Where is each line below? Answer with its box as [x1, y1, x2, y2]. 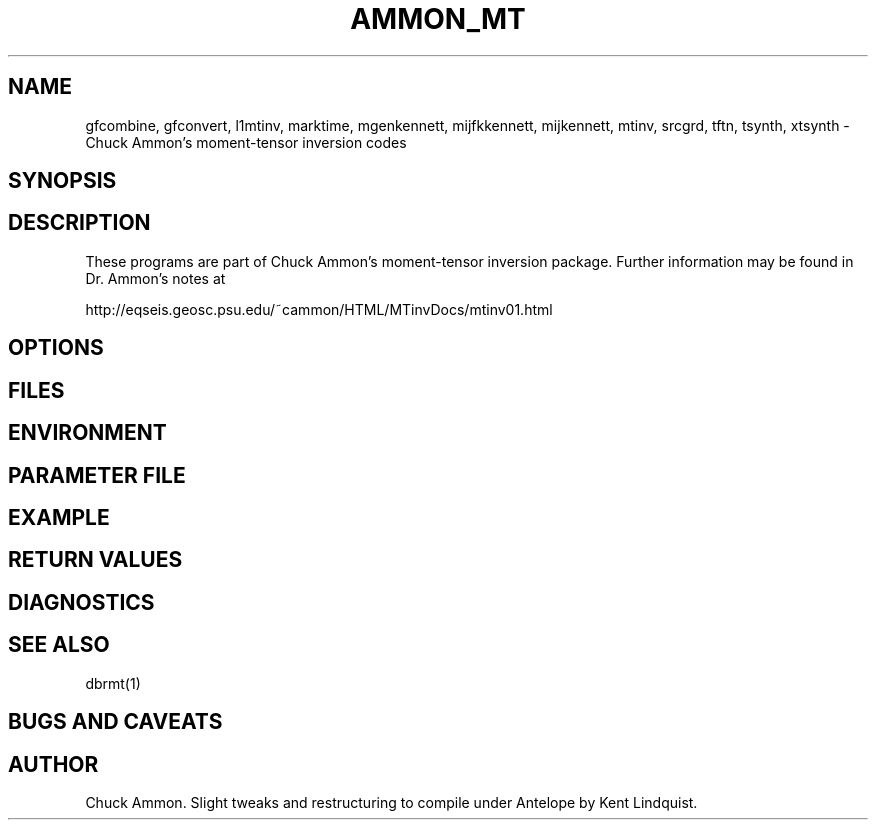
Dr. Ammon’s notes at [85, 269, 226, 287]
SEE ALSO [8, 632, 110, 658]
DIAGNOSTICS [8, 589, 155, 615]
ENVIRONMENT [8, 420, 167, 446]
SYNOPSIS [8, 168, 117, 194]
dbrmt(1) [85, 674, 141, 692]
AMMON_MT [350, 2, 526, 36]
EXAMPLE [8, 504, 110, 530]
